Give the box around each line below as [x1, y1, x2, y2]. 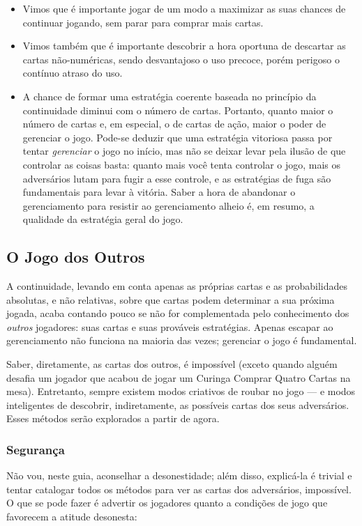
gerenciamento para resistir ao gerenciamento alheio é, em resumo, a [22, 198, 315, 212]
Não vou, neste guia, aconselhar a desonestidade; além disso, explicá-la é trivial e [6, 468, 352, 483]
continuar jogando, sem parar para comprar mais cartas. [22, 15, 264, 29]
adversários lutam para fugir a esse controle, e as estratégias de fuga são [22, 171, 331, 185]
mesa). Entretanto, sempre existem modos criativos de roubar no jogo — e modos [6, 384, 356, 399]
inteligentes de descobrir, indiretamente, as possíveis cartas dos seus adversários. [6, 397, 349, 412]
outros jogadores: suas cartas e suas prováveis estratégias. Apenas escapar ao [6, 319, 333, 334]
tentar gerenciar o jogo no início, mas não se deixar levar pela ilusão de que [22, 144, 346, 158]
